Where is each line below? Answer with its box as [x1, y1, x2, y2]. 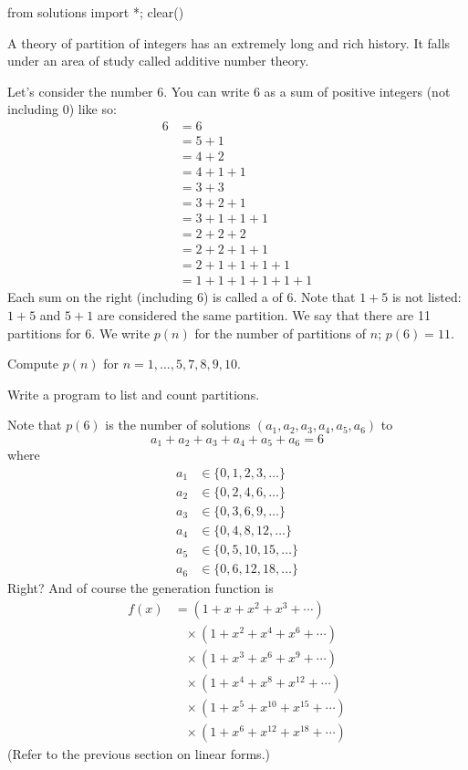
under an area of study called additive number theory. [7, 51, 309, 70]
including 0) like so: [7, 99, 117, 119]
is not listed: [391, 287, 462, 307]
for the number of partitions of [194, 323, 367, 342]
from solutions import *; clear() [7, 3, 184, 21]
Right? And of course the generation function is [7, 578, 274, 598]
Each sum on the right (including [7, 287, 193, 307]
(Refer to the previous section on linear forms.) [7, 744, 270, 763]
